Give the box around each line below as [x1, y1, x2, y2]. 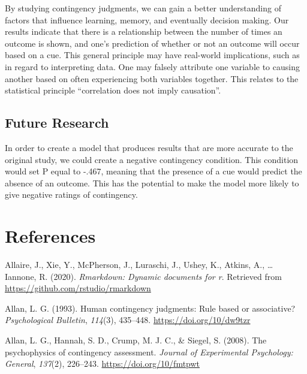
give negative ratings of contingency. [5, 188, 138, 201]
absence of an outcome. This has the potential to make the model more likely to [5, 176, 299, 189]
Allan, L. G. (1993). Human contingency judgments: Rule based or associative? [5, 301, 296, 314]
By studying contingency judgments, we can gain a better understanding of [5, 2, 281, 14]
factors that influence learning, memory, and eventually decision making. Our [5, 13, 289, 26]
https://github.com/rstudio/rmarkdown [5, 282, 151, 294]
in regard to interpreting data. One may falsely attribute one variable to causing [5, 60, 300, 73]
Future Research [5, 113, 109, 132]
